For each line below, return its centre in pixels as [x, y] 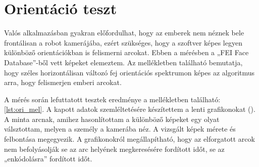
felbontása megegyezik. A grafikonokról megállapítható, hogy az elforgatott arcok [129, 139]
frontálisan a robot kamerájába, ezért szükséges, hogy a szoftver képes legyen [123, 42]
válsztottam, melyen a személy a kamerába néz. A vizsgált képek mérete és [120, 129]
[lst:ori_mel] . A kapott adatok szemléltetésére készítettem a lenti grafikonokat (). [130, 109]
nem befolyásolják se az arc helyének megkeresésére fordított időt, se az [114, 149]
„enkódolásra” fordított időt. [48, 159]
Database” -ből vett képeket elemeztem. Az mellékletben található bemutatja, [123, 62]
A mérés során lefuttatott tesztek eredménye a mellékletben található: [112, 99]
